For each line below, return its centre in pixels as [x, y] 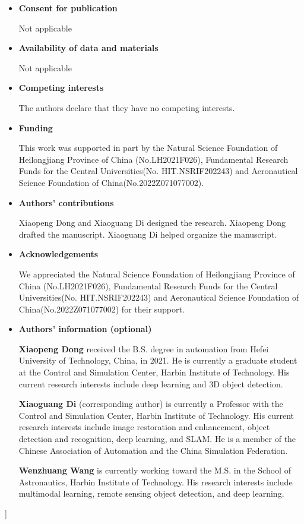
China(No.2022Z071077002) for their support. [102, 309]
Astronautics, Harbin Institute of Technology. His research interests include [156, 482]
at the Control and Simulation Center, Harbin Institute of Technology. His [154, 372]
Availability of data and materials [88, 48]
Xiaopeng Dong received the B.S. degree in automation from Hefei [144, 348]
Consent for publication [68, 8]
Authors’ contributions [66, 202]
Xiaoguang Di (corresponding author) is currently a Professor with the [151, 404]
